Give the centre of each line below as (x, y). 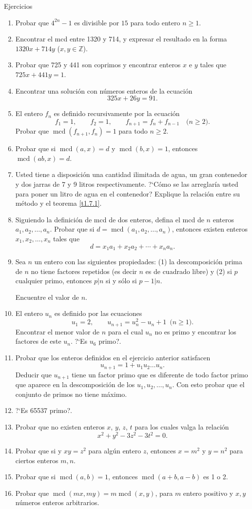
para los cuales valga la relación (182, 426)
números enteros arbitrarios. (57, 502)
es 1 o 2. (215, 477)
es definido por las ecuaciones (98, 313)
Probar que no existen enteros (60, 426)
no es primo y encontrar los (195, 331)
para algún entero (115, 451)
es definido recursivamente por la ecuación (117, 113)
